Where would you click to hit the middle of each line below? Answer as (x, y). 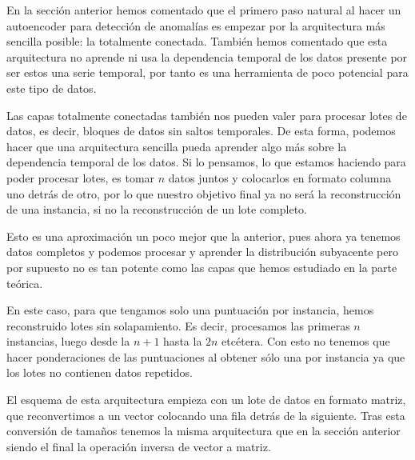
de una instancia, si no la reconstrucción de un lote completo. (157, 209)
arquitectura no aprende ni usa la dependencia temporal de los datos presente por (207, 56)
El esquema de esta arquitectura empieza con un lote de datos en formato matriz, (206, 400)
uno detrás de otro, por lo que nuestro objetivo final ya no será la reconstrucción (204, 193)
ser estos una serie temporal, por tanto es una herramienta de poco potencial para (207, 72)
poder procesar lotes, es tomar (81, 177)
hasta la (183, 341)
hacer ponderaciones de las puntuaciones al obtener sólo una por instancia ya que (206, 356)
